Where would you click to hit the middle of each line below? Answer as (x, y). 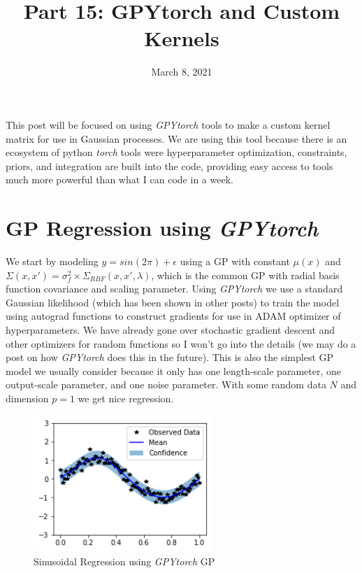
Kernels (182, 38)
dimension (27, 398)
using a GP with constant (235, 261)
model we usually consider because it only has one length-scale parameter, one (173, 370)
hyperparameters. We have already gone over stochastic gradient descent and (171, 329)
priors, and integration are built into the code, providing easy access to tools (169, 165)
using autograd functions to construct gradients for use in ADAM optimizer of (173, 316)
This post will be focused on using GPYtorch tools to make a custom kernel (168, 124)
